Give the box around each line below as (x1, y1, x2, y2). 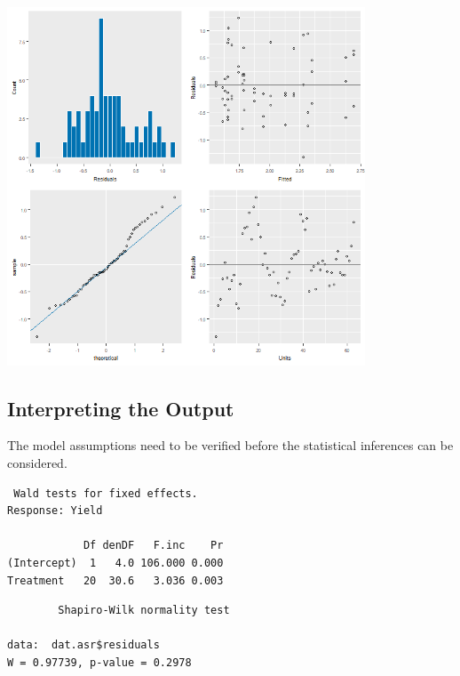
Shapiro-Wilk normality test (58, 604, 230, 617)
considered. (7, 453, 67, 471)
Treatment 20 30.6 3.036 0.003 (7, 574, 224, 587)
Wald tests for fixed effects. (13, 487, 198, 500)
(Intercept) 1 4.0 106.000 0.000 (7, 556, 224, 569)
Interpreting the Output (7, 394, 234, 422)
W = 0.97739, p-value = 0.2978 (7, 656, 192, 669)
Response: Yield (7, 504, 103, 518)
